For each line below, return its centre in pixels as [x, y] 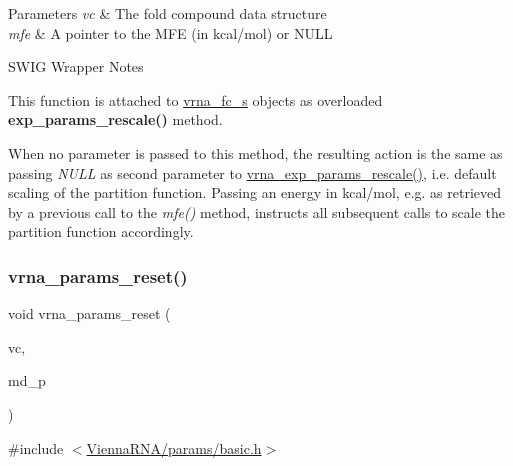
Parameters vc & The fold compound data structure [167, 13]
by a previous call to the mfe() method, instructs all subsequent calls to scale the [257, 211]
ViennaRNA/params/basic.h [174, 447]
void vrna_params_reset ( [89, 313]
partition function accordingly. [101, 231]
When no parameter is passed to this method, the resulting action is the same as [255, 152]
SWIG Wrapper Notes [76, 66]
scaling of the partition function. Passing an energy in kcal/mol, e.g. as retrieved [255, 192]
